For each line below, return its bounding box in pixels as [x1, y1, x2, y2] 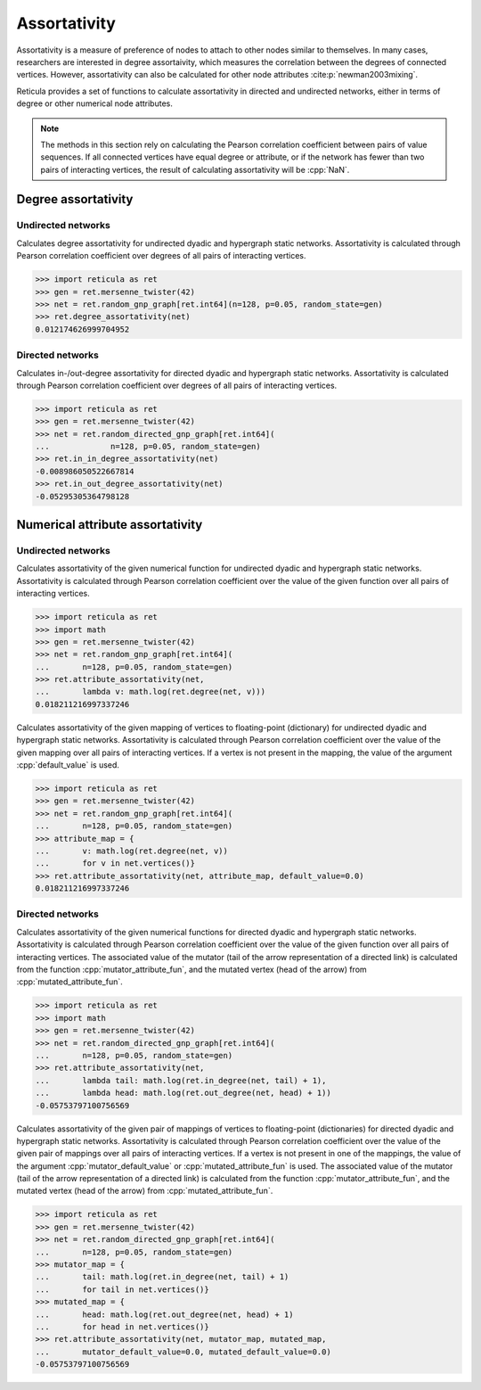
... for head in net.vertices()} [35, 1321, 209, 1332]
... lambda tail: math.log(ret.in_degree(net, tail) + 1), [35, 1075, 327, 1085]
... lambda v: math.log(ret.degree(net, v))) [35, 687, 266, 697]
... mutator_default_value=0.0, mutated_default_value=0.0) [35, 1346, 331, 1357]
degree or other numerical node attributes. [16, 98, 173, 109]
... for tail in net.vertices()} [35, 1284, 209, 1295]
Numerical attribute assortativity [16, 517, 203, 532]
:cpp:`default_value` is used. [16, 760, 120, 770]
